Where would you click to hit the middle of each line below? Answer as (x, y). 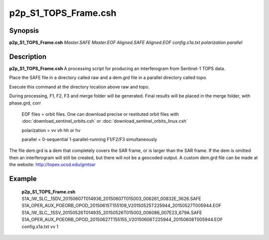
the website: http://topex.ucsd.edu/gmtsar (53, 164)
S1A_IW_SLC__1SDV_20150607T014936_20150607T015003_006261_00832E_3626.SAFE (112, 199)
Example (23, 179)
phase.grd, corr (25, 103)
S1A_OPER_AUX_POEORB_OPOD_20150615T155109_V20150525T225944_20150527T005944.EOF (122, 206)
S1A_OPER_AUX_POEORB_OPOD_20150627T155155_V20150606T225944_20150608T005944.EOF (122, 220)
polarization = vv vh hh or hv (51, 130)
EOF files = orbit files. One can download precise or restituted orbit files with (100, 114)
